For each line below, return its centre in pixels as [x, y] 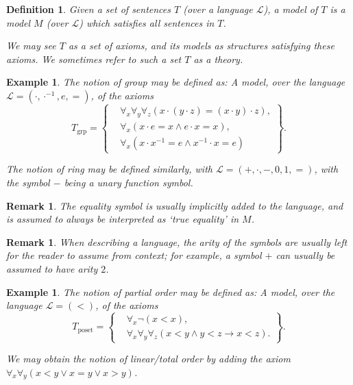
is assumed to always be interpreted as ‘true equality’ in [123, 219]
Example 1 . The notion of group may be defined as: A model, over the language [176, 82]
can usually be [305, 255]
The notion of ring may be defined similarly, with [109, 169]
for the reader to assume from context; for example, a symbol [134, 255]
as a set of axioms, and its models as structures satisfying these [201, 46]
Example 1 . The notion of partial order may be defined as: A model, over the [171, 291]
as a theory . [218, 59]
